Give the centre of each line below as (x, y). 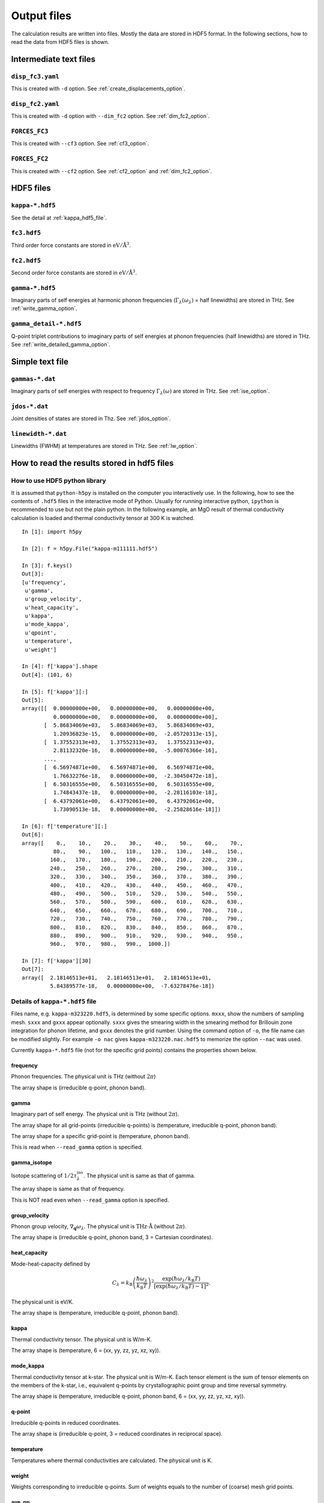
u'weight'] (41, 650)
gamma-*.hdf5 (34, 288)
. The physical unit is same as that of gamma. (139, 1175)
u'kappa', (39, 616)
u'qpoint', (41, 632)
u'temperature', (49, 641)
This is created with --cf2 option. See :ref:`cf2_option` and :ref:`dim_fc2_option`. (112, 171)
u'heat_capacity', (52, 608)
